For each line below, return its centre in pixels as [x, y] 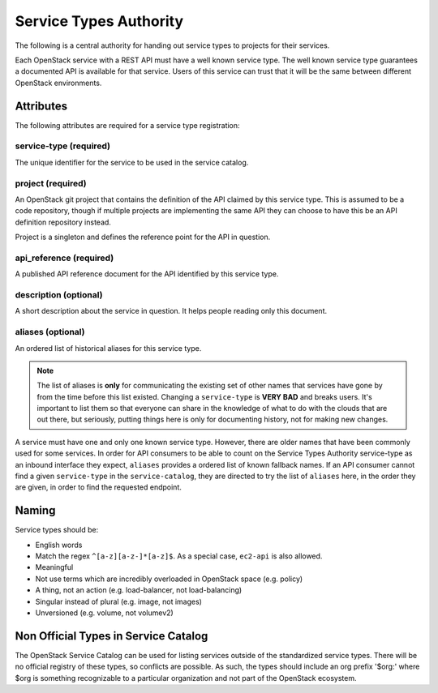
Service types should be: [57, 530]
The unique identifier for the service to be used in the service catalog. [132, 162]
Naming [35, 511]
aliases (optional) [50, 332]
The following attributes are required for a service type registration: [127, 125]
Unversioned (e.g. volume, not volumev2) [104, 613]
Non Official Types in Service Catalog [112, 636]
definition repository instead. [63, 222]
